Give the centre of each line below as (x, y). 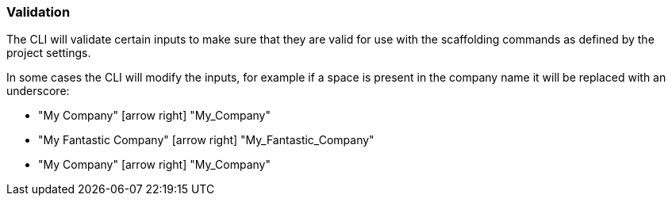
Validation (38, 12)
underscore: (38, 91)
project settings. (49, 53)
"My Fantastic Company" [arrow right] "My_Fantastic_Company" (206, 140)
